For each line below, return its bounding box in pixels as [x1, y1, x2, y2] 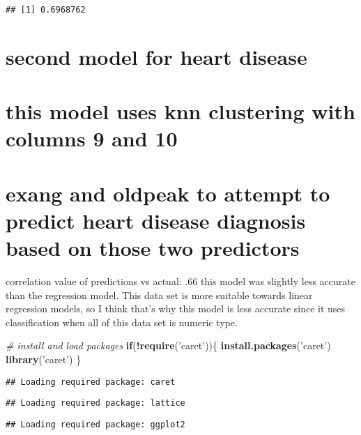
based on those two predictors [6, 234, 300, 262]
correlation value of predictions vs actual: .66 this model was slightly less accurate [6, 274, 355, 289]
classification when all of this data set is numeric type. [6, 314, 238, 329]
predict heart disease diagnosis [6, 206, 306, 234]
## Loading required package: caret [6, 376, 176, 387]
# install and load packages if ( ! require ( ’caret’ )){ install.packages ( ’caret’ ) [6, 338, 331, 353]
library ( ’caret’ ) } [6, 352, 82, 367]
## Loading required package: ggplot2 [6, 419, 185, 429]
